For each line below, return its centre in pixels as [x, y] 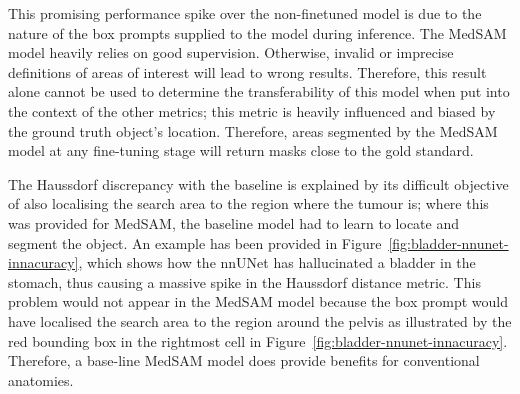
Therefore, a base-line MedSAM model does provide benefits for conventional [244, 360]
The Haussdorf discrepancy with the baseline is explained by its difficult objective [258, 183]
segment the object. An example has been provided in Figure [195, 242]
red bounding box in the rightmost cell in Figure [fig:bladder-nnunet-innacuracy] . [258, 340]
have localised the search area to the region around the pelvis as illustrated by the [260, 320]
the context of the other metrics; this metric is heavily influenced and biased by [252, 110]
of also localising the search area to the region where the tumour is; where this [248, 203]
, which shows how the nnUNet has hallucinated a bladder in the [277, 262]
